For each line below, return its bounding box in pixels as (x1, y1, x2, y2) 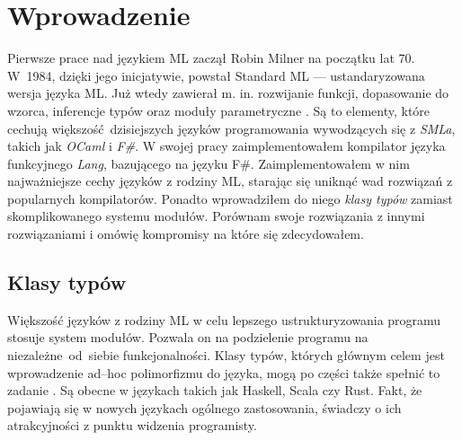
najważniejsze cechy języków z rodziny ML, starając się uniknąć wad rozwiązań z (7, 172, 453, 190)
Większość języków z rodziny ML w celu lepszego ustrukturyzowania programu (7, 310, 441, 329)
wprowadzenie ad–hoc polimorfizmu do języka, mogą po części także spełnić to (7, 363, 440, 382)
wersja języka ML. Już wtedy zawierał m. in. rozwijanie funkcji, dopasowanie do (7, 84, 449, 102)
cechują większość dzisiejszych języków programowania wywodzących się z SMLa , (7, 119, 456, 137)
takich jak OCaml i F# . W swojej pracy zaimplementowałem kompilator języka (7, 136, 446, 155)
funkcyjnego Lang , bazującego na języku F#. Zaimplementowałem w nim (7, 154, 410, 172)
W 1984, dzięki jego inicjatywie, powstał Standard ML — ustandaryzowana (7, 66, 425, 84)
